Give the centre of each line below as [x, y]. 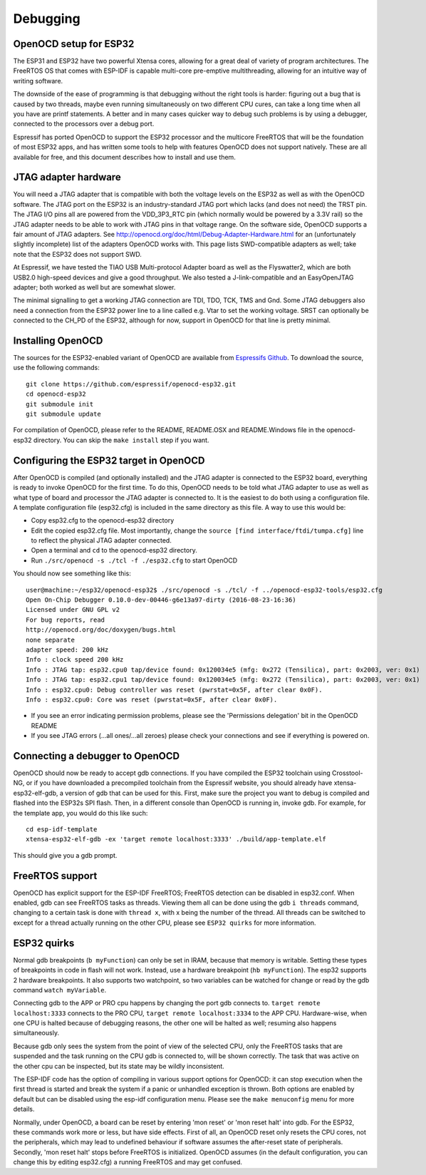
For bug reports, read [66, 620]
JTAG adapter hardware [67, 177]
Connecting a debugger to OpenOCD [97, 756]
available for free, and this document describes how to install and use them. [125, 157]
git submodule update [63, 414]
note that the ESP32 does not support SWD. [78, 254]
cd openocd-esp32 [56, 394]
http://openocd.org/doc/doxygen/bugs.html [101, 630]
